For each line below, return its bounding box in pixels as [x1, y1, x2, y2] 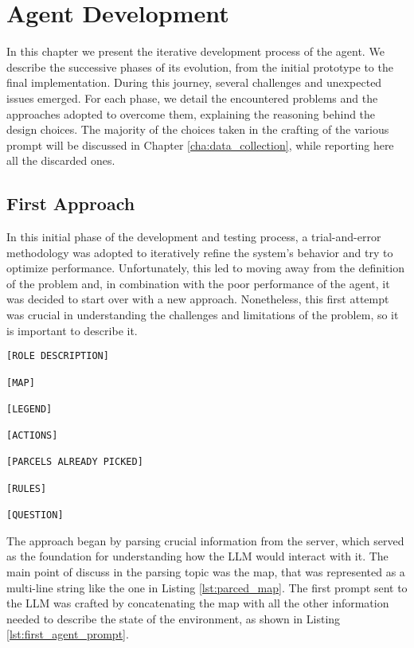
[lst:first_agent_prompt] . [6, 626, 129, 642]
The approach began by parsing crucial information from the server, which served [6, 532, 404, 548]
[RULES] [6, 482, 47, 494]
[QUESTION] [6, 509, 64, 521]
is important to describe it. [6, 322, 138, 338]
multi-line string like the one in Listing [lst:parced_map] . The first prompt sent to [6, 579, 408, 595]
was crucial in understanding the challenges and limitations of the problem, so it [6, 306, 399, 323]
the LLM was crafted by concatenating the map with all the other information [6, 595, 389, 611]
